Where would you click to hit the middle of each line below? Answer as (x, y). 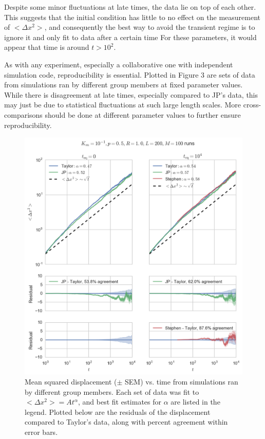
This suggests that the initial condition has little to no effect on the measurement (132, 17)
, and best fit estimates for (120, 402)
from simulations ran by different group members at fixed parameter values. (124, 85)
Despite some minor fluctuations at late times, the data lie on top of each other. (130, 7)
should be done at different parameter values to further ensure (143, 114)
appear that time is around (47, 47)
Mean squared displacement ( (71, 382)
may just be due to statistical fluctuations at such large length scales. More (123, 105)
